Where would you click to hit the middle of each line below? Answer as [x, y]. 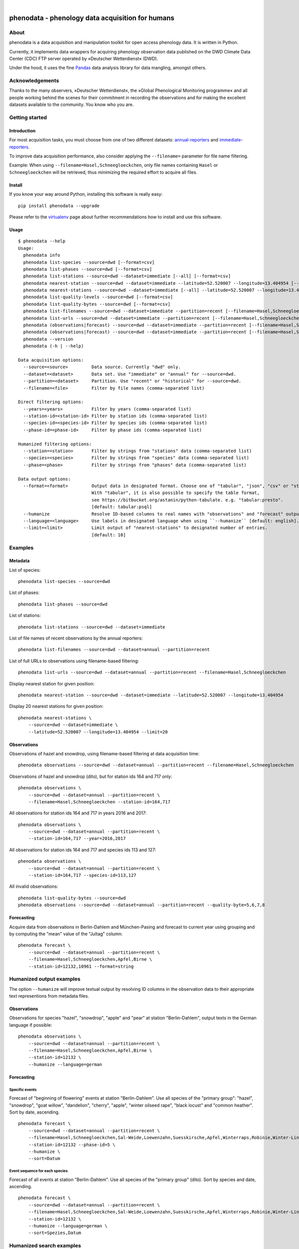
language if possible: [31, 1025]
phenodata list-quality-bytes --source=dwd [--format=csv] [97, 304]
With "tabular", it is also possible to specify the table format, [176, 493]
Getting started [28, 117]
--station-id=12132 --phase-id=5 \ [72, 1145]
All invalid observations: [34, 886]
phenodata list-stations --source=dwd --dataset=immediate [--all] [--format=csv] [127, 276]
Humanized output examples [45, 979]
